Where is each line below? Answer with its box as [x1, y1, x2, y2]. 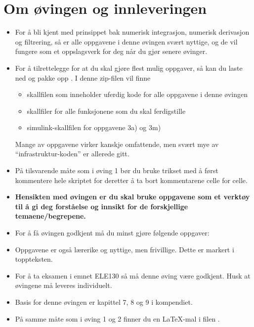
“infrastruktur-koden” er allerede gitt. [15, 148, 129, 159]
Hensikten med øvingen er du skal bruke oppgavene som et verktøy [15, 191, 250, 202]
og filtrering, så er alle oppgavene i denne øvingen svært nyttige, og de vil [15, 36, 238, 47]
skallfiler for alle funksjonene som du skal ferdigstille [27, 105, 186, 116]
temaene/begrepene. [15, 211, 86, 221]
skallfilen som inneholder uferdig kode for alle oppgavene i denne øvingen [27, 89, 248, 99]
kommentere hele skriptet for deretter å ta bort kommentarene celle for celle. [15, 175, 248, 185]
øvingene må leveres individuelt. [15, 280, 112, 290]
